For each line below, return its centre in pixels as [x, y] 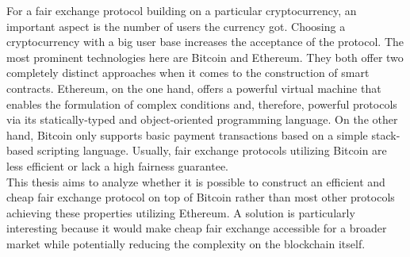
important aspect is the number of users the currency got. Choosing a [176, 26]
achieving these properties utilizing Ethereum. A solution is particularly [181, 212]
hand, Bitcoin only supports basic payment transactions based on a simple [187, 134]
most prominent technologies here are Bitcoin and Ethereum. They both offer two [205, 57]
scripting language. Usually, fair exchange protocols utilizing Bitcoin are [212, 150]
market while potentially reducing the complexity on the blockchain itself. [186, 243]
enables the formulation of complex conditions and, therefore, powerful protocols [202, 104]
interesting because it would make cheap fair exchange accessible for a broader [197, 228]
